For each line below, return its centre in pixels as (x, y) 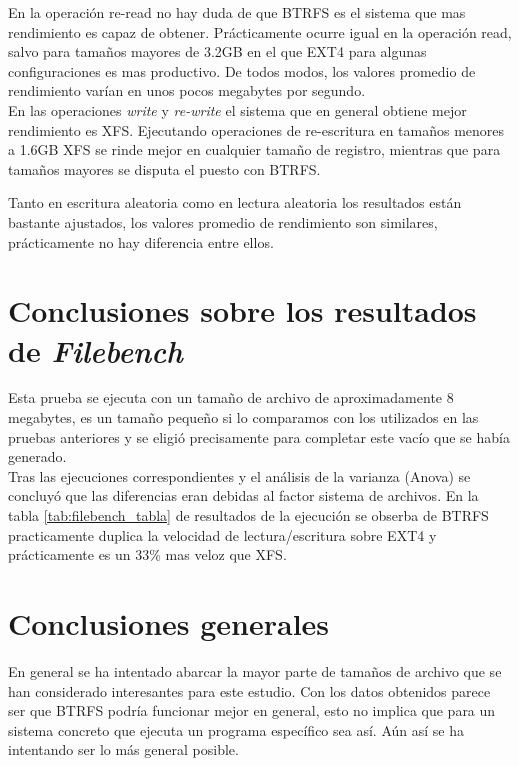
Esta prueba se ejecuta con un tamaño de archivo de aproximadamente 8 (231, 397)
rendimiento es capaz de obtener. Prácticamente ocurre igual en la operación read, (260, 31)
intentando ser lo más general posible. (123, 749)
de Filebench (95, 350)
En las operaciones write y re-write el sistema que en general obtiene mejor (237, 109)
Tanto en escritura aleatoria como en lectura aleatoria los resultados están (235, 202)
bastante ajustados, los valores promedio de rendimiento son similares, (223, 221)
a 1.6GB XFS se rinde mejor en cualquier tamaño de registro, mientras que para (254, 149)
